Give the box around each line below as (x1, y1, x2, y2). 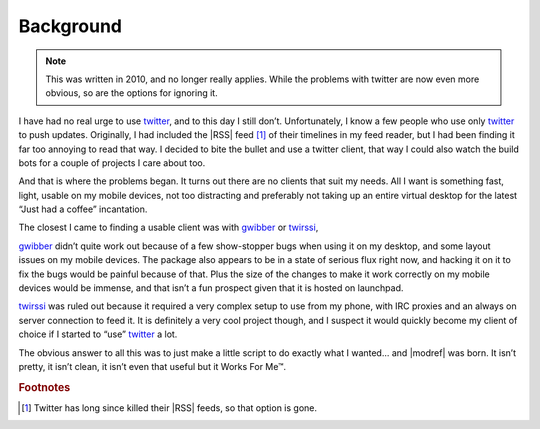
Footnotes (18, 380, 71, 394)
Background (18, 15, 122, 37)
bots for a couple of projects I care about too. (18, 156, 206, 169)
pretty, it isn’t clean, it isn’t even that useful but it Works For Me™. (18, 360, 287, 372)
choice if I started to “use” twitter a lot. (18, 328, 178, 340)
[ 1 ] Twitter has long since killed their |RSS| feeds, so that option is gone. (21, 402, 318, 414)
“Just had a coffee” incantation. (18, 203, 148, 215)
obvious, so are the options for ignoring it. (45, 87, 219, 99)
